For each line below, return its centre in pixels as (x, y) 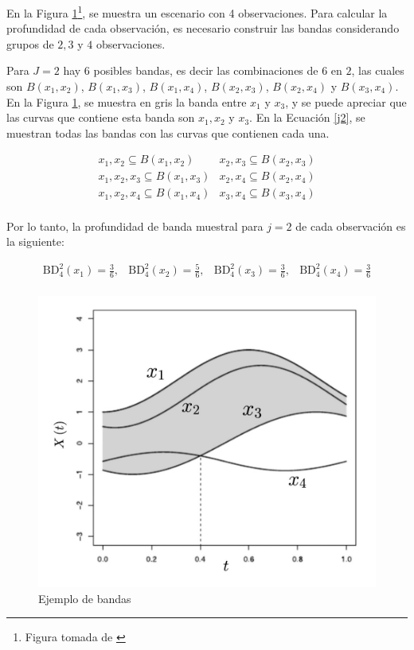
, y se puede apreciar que (346, 101)
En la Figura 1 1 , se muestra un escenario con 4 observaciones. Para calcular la (197, 12)
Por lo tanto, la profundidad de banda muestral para (135, 226)
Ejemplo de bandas (85, 598)
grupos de (30, 43)
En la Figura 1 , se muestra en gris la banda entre (127, 101)
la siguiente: (35, 241)
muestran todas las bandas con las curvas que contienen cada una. (168, 132)
